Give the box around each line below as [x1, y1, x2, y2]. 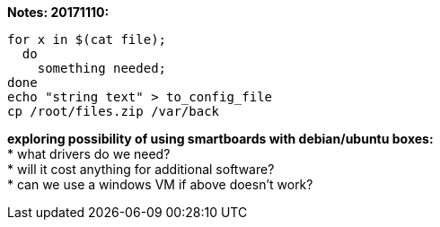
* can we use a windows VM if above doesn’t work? [7, 177, 313, 192]
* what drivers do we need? [7, 146, 171, 162]
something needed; [37, 61, 167, 75]
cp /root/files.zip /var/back [7, 104, 220, 118]
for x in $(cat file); [7, 32, 167, 47]
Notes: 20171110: [7, 4, 110, 20]
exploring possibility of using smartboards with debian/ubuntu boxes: [7, 131, 434, 146]
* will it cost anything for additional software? [7, 162, 275, 177]
